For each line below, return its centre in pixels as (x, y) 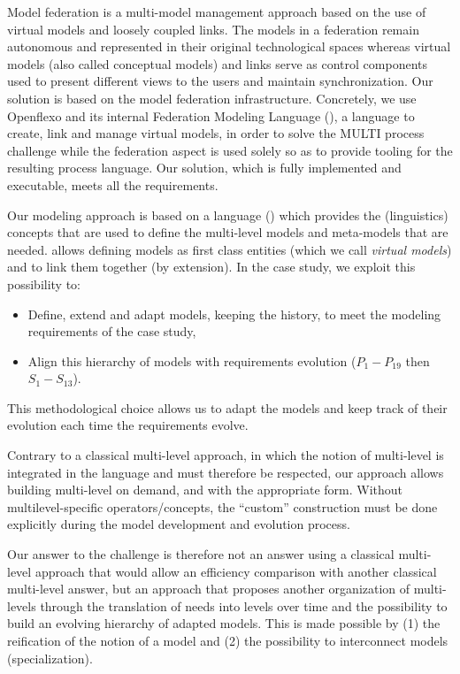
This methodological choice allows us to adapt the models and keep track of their (227, 407)
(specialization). (50, 658)
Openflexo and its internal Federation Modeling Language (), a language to (211, 115)
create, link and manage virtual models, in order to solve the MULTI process (216, 133)
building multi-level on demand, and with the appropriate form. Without (205, 490)
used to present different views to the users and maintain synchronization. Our (220, 81)
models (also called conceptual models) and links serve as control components (218, 63)
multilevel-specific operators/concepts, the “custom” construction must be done (222, 506)
